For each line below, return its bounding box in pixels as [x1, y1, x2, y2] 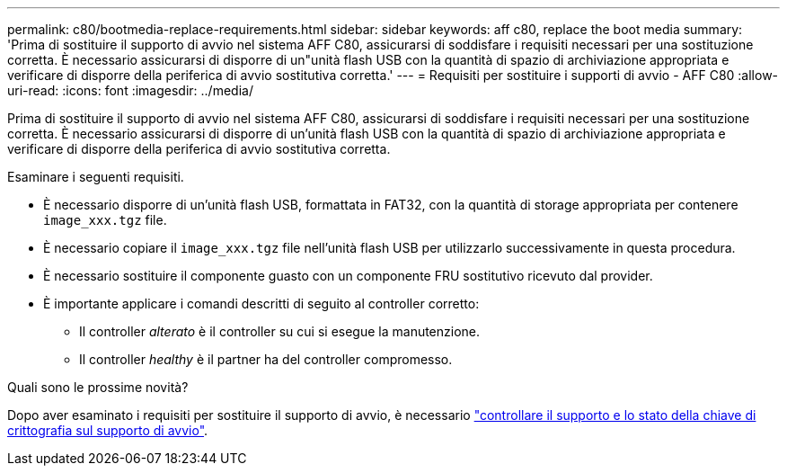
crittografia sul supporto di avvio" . [7, 423, 208, 438]
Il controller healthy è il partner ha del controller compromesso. [79, 352, 453, 367]
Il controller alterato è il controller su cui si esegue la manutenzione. [79, 324, 481, 339]
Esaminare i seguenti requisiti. [7, 169, 184, 184]
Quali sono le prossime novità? [7, 379, 189, 395]
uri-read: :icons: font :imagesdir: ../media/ [7, 83, 253, 98]
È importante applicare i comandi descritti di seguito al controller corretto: [43, 296, 480, 311]
